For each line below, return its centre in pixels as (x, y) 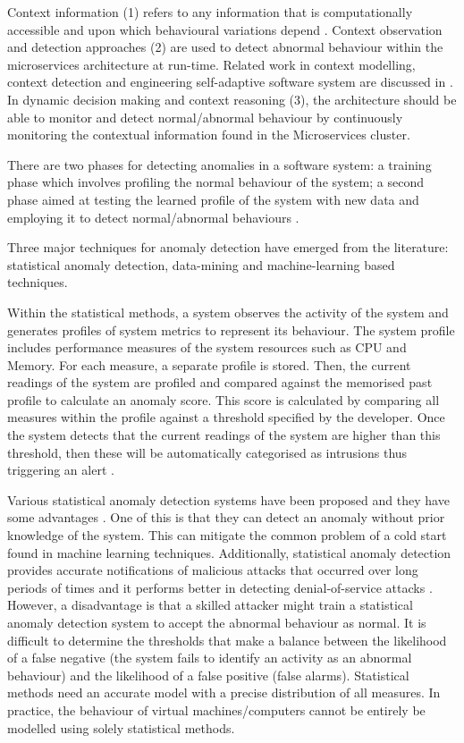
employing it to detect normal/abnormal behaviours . (153, 217)
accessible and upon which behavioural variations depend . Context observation (225, 29)
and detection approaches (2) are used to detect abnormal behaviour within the (225, 47)
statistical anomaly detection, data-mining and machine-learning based (201, 264)
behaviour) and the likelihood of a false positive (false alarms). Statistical (208, 675)
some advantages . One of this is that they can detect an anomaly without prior (226, 517)
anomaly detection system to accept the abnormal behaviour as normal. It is (217, 622)
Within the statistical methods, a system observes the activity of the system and (228, 312)
